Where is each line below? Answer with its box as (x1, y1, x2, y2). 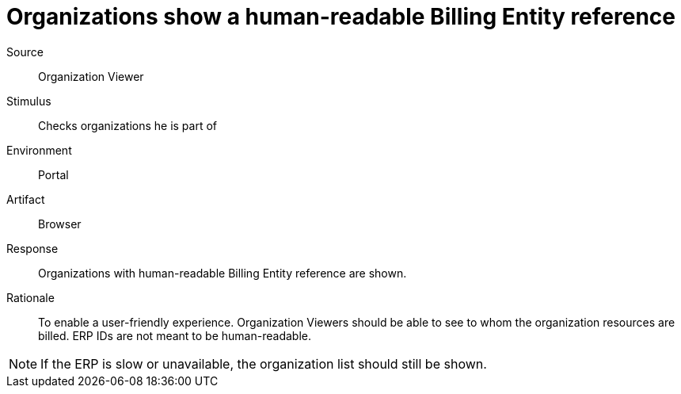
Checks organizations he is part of (38, 118, 218, 132)
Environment (6, 143, 72, 157)
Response (6, 241, 59, 255)
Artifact (6, 192, 45, 206)
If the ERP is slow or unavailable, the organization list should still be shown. (40, 355, 487, 372)
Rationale (6, 290, 55, 304)
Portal (38, 167, 69, 182)
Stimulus (6, 94, 51, 108)
